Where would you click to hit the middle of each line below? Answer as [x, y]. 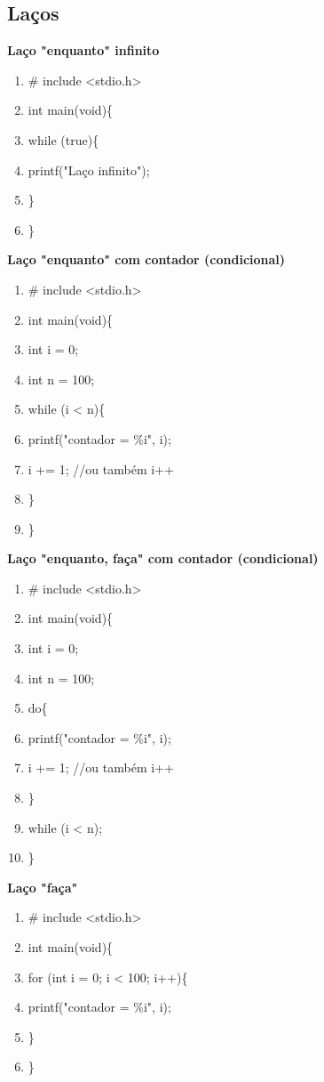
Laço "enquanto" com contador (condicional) [146, 259]
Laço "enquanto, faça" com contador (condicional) [163, 558]
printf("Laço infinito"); [89, 170]
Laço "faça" [43, 887]
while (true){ [63, 139]
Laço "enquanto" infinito [83, 50]
